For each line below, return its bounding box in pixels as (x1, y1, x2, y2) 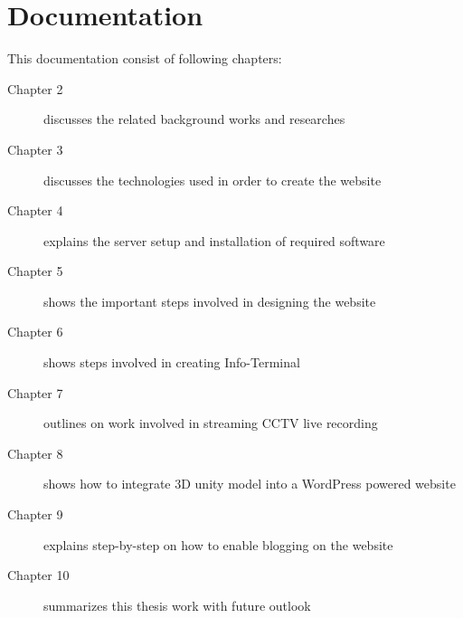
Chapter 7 (7, 383, 63, 402)
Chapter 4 (7, 201, 63, 220)
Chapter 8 (7, 443, 63, 462)
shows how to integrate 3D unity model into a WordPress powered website (43, 474, 456, 493)
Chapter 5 (7, 261, 63, 280)
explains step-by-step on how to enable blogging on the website (43, 535, 393, 554)
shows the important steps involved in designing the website (43, 291, 376, 310)
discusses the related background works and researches (43, 109, 345, 128)
